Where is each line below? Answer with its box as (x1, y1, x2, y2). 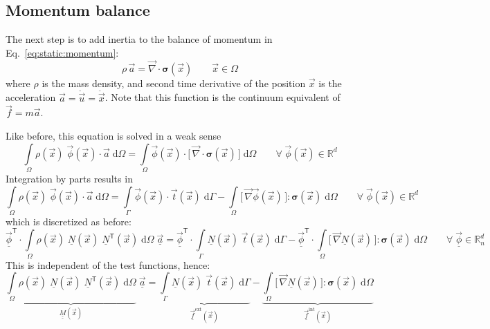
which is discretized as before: (6, 214, 131, 228)
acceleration (6, 90, 56, 104)
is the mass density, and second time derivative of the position (42, 75, 306, 90)
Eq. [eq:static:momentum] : (6, 45, 119, 59)
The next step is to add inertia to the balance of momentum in (6, 32, 273, 46)
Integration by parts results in (6, 171, 133, 185)
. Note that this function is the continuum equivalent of (105, 90, 341, 104)
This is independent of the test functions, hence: (6, 257, 210, 272)
